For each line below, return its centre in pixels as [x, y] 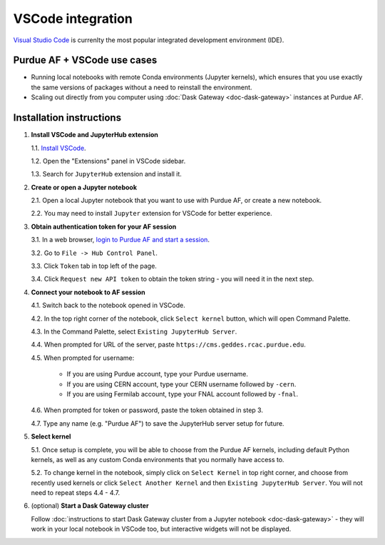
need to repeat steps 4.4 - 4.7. [76, 493]
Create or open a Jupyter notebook [84, 187]
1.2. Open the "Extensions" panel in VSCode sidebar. [108, 161]
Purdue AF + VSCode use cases [85, 60]
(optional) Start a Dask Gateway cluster [90, 506]
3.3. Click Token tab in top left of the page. [94, 266]
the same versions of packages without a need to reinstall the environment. [142, 87]
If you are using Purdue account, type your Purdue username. [158, 374]
